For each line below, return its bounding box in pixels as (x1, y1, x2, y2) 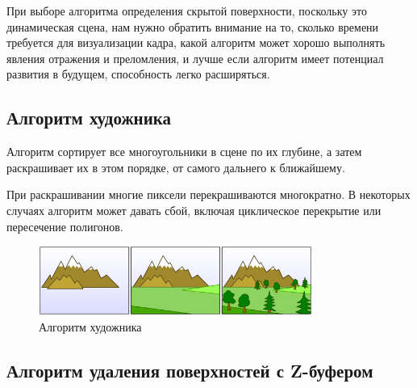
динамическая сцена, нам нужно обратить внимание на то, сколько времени (6, 18, 379, 35)
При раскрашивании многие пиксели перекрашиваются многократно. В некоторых (6, 186, 411, 203)
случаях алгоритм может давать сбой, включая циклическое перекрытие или (6, 201, 382, 218)
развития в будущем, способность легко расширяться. (6, 65, 270, 82)
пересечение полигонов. (6, 217, 123, 234)
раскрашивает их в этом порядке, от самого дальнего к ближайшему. (6, 158, 345, 175)
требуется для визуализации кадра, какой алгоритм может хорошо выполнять (6, 34, 386, 51)
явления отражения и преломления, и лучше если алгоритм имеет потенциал (6, 49, 384, 66)
